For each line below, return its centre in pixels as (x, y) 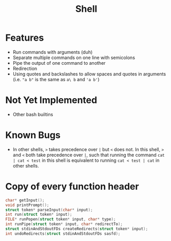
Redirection (25, 68)
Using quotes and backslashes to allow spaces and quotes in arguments (89, 74)
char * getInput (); (25, 200)
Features (25, 38)
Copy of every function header (72, 187)
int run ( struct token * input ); (39, 215)
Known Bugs (33, 135)
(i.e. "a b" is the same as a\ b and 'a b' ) (56, 79)
